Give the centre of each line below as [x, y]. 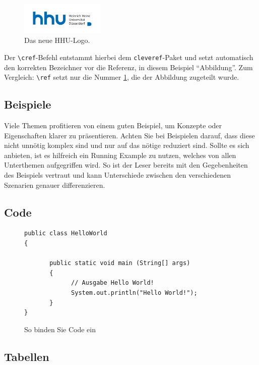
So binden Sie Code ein [60, 329]
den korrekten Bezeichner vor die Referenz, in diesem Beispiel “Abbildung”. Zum [128, 67]
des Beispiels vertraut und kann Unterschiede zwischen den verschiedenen [117, 174]
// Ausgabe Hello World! [113, 283]
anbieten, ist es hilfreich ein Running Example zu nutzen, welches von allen [120, 155]
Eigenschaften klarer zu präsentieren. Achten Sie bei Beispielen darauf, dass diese [129, 135]
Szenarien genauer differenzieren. [55, 185]
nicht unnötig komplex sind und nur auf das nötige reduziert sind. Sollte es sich [127, 145]
